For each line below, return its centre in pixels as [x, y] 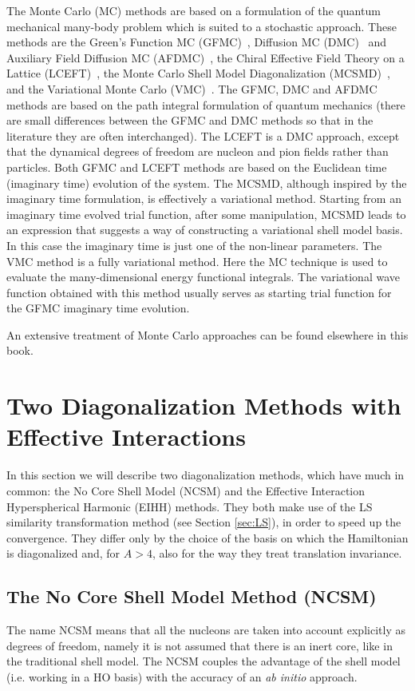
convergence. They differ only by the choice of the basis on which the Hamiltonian [207, 537]
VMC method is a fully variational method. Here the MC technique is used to [197, 261]
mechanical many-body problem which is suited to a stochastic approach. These [202, 26]
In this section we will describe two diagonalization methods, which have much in [206, 475]
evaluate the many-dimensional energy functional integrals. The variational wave [203, 277]
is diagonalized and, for [63, 553]
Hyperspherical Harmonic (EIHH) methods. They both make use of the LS [190, 506]
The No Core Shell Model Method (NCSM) [192, 596]
